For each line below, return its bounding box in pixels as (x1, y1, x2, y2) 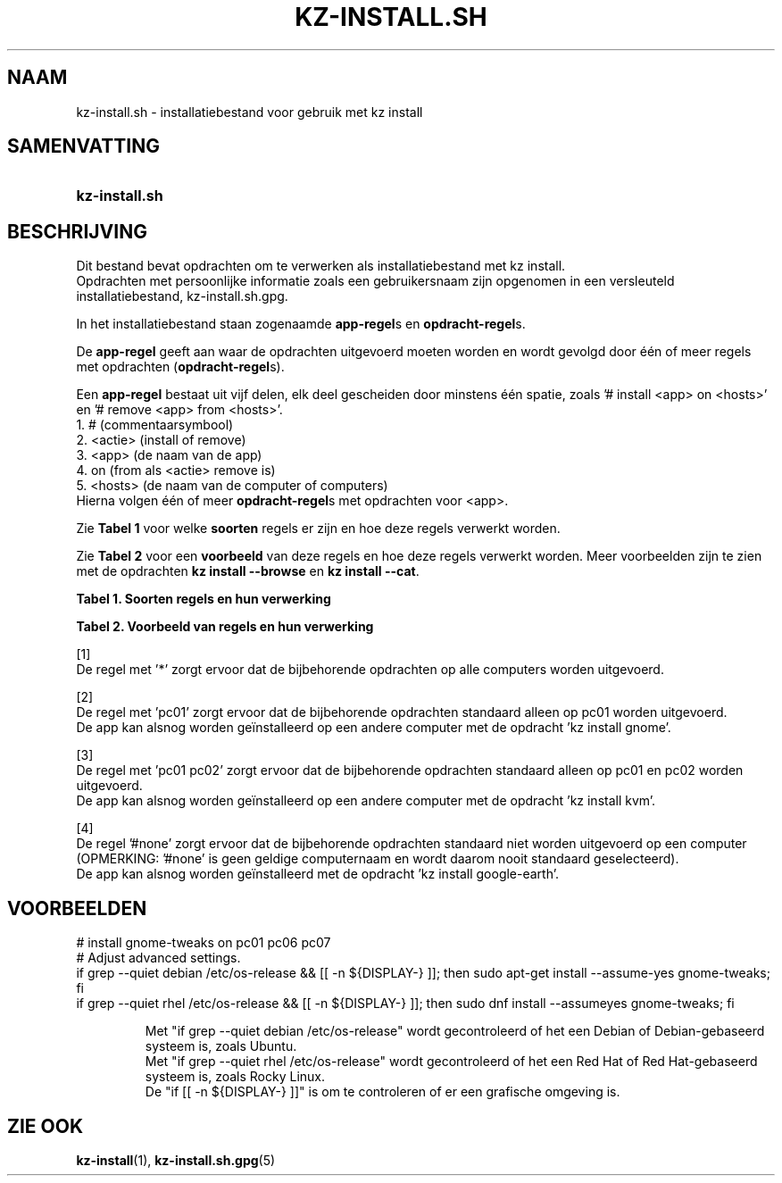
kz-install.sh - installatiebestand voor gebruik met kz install (76, 104, 423, 120)
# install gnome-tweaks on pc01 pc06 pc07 (76, 935, 331, 951)
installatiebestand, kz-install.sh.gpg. (76, 288, 288, 304)
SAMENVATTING (7, 135, 160, 158)
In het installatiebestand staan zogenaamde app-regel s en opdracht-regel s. (76, 316, 526, 332)
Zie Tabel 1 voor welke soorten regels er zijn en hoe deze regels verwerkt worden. (76, 521, 561, 537)
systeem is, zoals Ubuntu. (145, 1038, 297, 1054)
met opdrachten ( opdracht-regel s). (76, 359, 285, 375)
